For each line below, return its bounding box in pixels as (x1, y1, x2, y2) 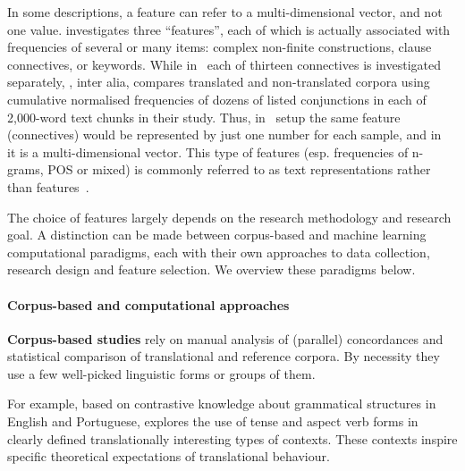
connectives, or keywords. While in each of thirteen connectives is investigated (7, 55, 442, 73)
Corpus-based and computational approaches (7, 295, 290, 314)
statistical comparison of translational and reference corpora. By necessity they (7, 347, 440, 366)
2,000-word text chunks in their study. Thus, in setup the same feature (7, 107, 401, 126)
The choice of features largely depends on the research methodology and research (7, 207, 452, 226)
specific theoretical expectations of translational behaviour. (7, 447, 330, 466)
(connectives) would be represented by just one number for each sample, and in (7, 125, 442, 144)
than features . (7, 177, 89, 196)
